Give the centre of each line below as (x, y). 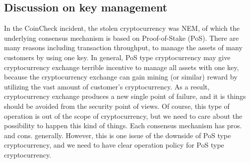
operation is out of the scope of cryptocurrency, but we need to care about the (123, 116)
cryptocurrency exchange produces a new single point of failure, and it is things (125, 96)
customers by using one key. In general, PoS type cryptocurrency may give (117, 57)
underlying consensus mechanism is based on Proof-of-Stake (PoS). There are (122, 38)
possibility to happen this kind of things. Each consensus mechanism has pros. (123, 125)
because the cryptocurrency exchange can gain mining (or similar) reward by (121, 77)
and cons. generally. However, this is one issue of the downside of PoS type (118, 135)
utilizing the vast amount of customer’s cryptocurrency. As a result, (107, 86)
